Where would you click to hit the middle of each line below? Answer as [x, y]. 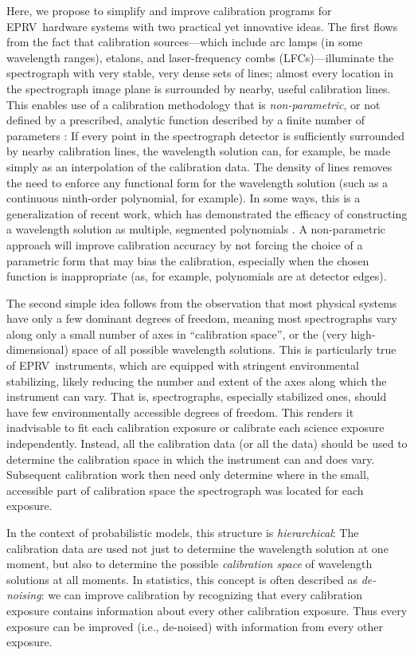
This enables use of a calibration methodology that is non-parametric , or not [193, 104]
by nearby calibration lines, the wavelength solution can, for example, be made [199, 151]
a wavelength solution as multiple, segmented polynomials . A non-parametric [196, 229]
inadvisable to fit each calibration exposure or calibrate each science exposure [195, 428]
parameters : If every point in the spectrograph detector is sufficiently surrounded [206, 135]
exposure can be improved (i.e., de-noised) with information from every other [195, 626]
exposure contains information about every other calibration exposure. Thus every [207, 610]
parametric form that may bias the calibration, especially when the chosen [188, 260]
